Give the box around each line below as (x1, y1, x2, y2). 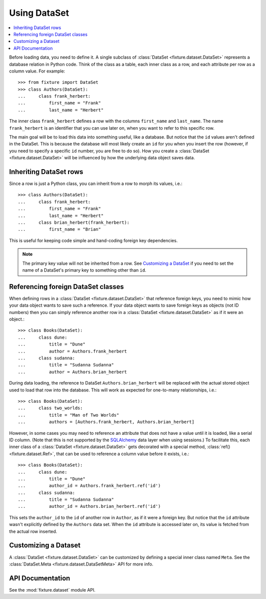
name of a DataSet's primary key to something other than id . (22, 267, 146, 273)
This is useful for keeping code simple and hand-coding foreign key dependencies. (9, 237, 178, 244)
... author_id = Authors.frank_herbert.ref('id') (18, 483, 161, 489)
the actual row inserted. (9, 528, 58, 534)
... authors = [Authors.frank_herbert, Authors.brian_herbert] (18, 419, 195, 425)
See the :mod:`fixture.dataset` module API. (9, 587, 96, 593)
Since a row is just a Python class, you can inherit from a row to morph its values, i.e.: (9, 180, 183, 187)
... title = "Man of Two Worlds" (18, 412, 119, 418)
